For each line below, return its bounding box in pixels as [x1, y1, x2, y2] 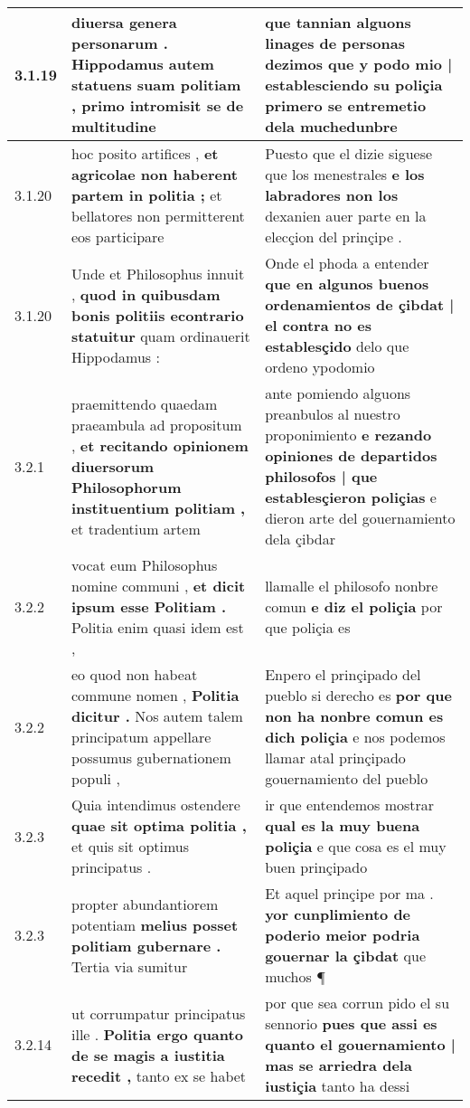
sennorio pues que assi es [265, 1013, 437, 1034]
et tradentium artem [71, 517, 201, 539]
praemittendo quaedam [71, 393, 218, 414]
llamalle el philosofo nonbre [265, 575, 438, 596]
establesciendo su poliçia [265, 74, 443, 95]
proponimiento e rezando [265, 424, 432, 445]
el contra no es [265, 315, 371, 336]
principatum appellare [71, 726, 211, 747]
